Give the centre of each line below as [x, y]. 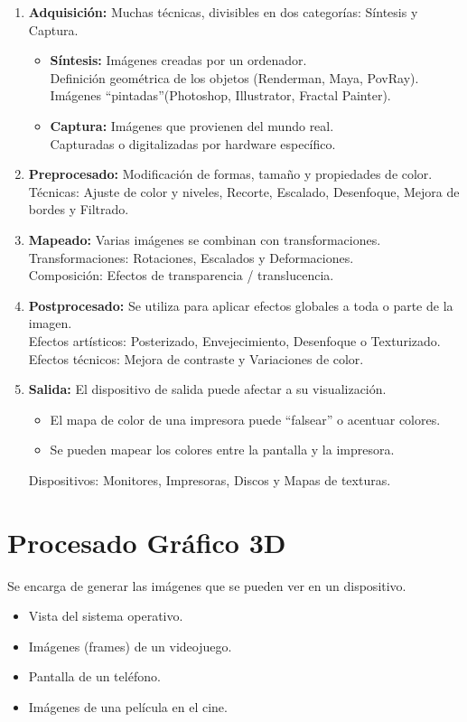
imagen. [50, 323]
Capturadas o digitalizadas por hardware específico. [193, 143]
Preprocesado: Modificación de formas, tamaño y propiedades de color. [230, 174]
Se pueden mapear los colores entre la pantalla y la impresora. [222, 450]
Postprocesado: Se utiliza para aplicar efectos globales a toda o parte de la [241, 305]
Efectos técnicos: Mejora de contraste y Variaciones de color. [196, 358]
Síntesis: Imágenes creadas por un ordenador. [178, 60]
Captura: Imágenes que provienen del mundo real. [192, 125]
